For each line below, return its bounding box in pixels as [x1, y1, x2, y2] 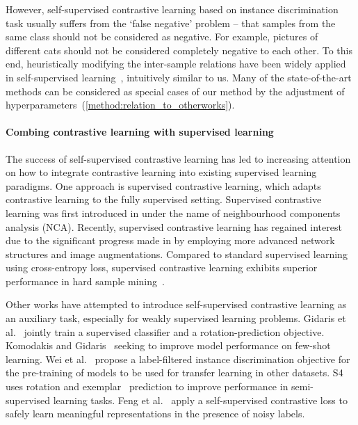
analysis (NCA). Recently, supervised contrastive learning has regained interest [6, 219, 342, 234]
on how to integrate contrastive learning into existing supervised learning [6, 165, 317, 179]
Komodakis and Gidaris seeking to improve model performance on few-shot [6, 338, 331, 353]
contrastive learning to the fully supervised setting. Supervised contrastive [6, 192, 322, 207]
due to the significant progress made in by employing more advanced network [6, 233, 335, 248]
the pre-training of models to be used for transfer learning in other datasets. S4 [6, 365, 343, 380]
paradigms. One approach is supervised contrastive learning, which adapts [6, 178, 321, 193]
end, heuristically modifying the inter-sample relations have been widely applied [6, 56, 346, 71]
